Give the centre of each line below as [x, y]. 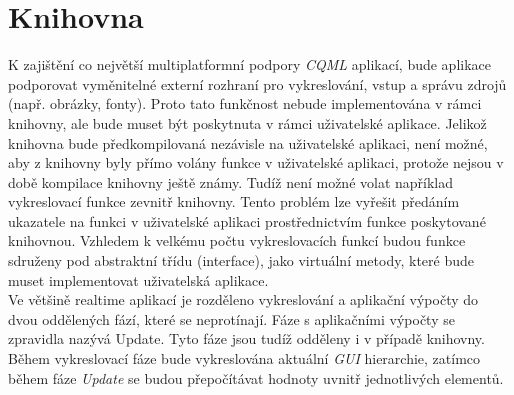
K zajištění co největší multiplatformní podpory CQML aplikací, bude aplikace [250, 64]
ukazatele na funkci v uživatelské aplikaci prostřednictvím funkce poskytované [247, 220]
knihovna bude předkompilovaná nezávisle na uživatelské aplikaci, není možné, [248, 142]
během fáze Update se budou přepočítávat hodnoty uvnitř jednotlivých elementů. [256, 377]
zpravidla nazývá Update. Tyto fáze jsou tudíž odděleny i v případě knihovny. [246, 338]
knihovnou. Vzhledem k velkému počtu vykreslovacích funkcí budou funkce [237, 240]
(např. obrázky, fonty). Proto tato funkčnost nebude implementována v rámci [245, 103]
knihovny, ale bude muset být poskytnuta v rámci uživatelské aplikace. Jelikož [247, 122]
